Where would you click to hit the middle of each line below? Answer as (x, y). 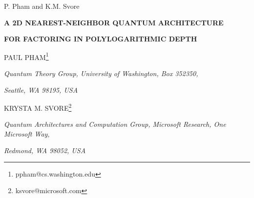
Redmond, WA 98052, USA (45, 150)
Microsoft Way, (27, 134)
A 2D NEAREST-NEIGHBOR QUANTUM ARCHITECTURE (114, 22)
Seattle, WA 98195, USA (41, 89)
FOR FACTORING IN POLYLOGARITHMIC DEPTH (101, 39)
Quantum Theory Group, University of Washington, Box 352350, (101, 73)
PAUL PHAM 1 (26, 56)
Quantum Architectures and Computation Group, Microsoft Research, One (115, 124)
